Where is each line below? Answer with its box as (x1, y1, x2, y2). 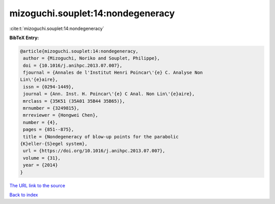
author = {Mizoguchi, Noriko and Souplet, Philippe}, (23, 55, 160, 61)
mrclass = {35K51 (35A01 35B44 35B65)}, (23, 98, 125, 104)
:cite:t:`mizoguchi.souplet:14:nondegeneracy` (9, 25, 104, 32)
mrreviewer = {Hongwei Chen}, (23, 112, 99, 118)
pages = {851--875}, (23, 127, 74, 132)
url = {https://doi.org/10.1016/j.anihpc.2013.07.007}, (23, 148, 166, 154)
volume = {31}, (23, 155, 61, 161)
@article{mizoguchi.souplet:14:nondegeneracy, (20, 48, 139, 54)
